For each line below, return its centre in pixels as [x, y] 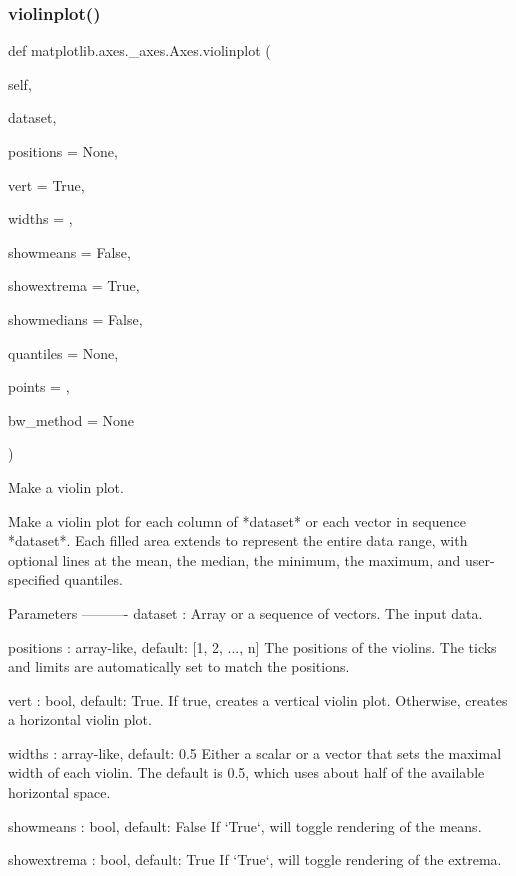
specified [34, 579]
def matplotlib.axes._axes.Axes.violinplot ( [139, 50]
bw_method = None [71, 419]
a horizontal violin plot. [80, 719]
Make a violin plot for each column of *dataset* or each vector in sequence [237, 520]
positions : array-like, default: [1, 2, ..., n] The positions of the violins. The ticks [252, 646]
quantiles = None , [63, 352]
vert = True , [46, 184]
